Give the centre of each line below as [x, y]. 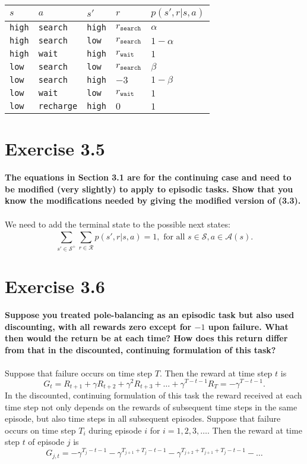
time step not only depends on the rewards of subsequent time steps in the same [151, 407]
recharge [58, 106]
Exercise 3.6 [55, 286]
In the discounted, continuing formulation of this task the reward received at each [153, 395]
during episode [115, 430]
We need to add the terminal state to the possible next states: [118, 224]
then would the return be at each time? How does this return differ [146, 338]
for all [174, 237]
